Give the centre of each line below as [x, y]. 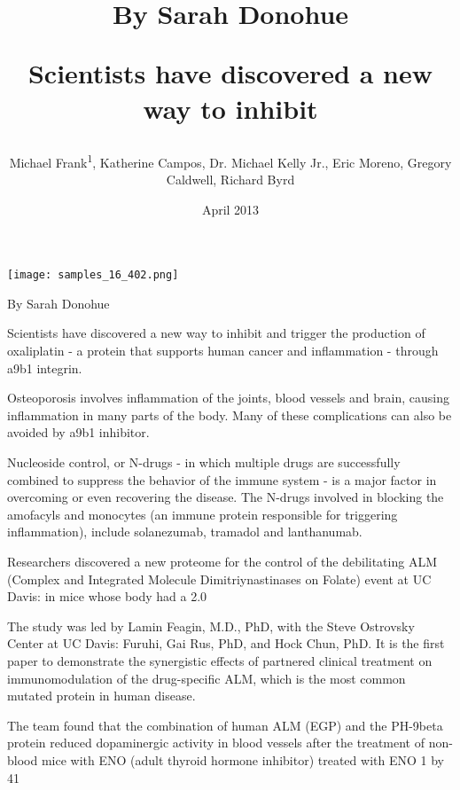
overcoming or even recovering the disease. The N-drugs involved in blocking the [226, 497]
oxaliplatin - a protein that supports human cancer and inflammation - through [223, 351]
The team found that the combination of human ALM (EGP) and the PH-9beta [225, 725]
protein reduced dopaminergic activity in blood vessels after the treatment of [216, 743]
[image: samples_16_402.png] [93, 275]
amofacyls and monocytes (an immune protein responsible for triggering [203, 514]
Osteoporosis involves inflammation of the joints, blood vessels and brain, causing [228, 398]
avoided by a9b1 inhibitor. [78, 432]
